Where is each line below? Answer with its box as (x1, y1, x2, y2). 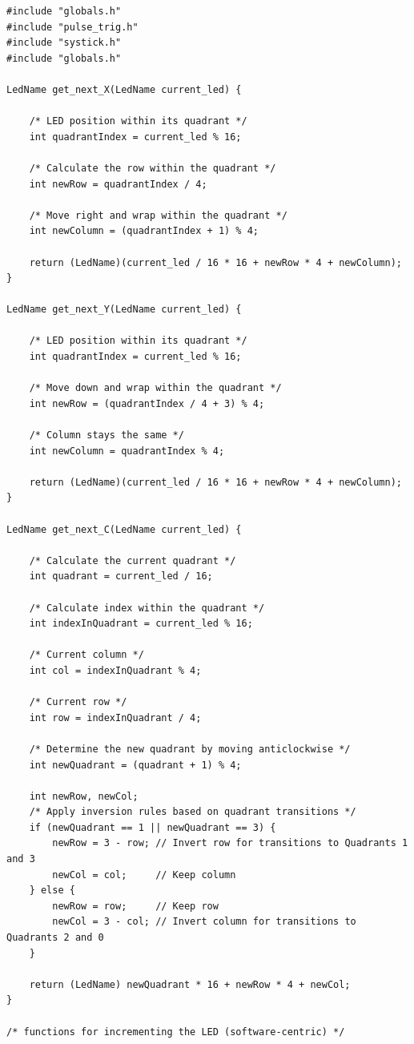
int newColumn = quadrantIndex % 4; (29, 445, 225, 457)
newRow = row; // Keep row (52, 900, 219, 912)
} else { (29, 885, 75, 897)
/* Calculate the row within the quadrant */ (29, 162, 276, 174)
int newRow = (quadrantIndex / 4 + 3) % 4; (29, 397, 265, 409)
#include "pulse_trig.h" (6, 21, 139, 33)
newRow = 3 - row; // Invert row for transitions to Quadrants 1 (52, 837, 408, 849)
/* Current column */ (29, 649, 144, 661)
